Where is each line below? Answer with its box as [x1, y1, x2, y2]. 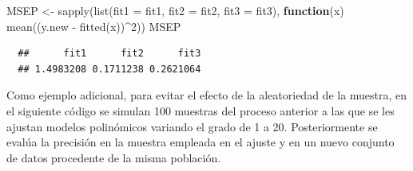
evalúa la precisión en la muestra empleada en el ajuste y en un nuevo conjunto [6, 134, 395, 150]
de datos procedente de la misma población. [6, 149, 221, 165]
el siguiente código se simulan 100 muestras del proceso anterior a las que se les [6, 102, 395, 119]
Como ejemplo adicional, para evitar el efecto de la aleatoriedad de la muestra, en [6, 87, 407, 103]
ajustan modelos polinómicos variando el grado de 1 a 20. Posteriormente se [6, 118, 378, 134]
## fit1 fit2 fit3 [18, 48, 201, 60]
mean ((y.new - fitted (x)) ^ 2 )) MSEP [6, 17, 181, 34]
